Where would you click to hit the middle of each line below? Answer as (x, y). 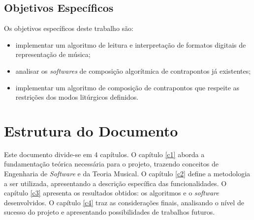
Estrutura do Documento (91, 130)
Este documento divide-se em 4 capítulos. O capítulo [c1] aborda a (104, 154)
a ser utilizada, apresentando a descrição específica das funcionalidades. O (115, 183)
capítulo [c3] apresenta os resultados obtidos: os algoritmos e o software (111, 193)
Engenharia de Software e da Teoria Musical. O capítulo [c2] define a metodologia (127, 174)
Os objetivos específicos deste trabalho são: (69, 28)
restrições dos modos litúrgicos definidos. (77, 97)
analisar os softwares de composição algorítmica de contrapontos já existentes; (133, 70)
